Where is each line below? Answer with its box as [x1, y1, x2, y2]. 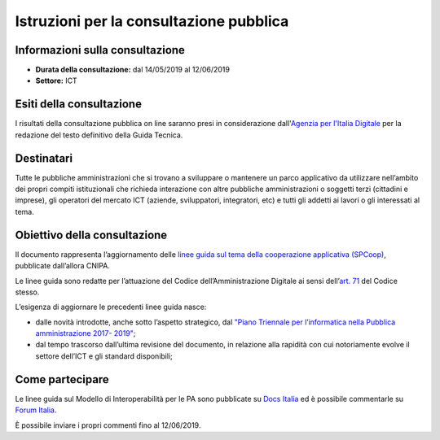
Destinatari [15, 151, 73, 165]
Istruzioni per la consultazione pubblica [15, 12, 289, 30]
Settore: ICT [35, 76, 77, 85]
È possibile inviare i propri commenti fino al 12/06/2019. [15, 420, 201, 430]
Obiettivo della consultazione [15, 228, 168, 242]
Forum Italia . [15, 405, 57, 415]
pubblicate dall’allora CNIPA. [15, 261, 110, 271]
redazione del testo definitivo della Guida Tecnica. [15, 130, 183, 140]
